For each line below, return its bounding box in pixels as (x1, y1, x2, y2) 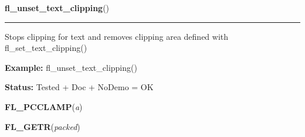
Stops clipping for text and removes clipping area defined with (5, 30, 229, 42)
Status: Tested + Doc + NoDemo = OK (5, 81, 154, 93)
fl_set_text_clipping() (5, 42, 87, 54)
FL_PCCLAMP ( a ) (5, 100, 83, 112)
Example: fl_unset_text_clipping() (5, 61, 137, 73)
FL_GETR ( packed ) (5, 120, 80, 132)
